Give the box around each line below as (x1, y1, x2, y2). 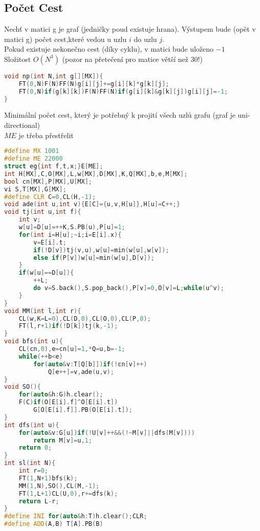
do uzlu (134, 33, 157, 44)
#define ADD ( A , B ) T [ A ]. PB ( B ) (4, 520, 103, 528)
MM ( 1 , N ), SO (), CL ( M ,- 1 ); (18, 482, 100, 490)
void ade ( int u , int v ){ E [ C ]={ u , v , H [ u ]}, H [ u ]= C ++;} (4, 201, 180, 208)
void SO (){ (4, 383, 41, 391)
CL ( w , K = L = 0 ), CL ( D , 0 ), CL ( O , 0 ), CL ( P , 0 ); (18, 315, 151, 322)
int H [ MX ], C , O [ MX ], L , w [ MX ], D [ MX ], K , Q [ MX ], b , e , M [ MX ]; (4, 170, 188, 178)
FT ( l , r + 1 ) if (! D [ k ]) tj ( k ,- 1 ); (18, 322, 118, 330)
